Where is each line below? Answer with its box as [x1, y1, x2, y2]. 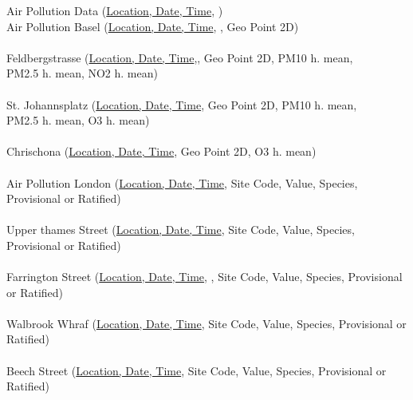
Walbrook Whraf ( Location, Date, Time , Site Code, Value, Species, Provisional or [6, 315, 407, 331]
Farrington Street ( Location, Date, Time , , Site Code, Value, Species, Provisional [6, 268, 403, 285]
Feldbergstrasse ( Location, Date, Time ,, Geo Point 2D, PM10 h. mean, [6, 49, 353, 65]
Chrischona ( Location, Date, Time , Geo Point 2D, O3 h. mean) [6, 143, 317, 160]
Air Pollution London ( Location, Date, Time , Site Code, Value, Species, [6, 174, 358, 191]
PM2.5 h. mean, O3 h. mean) [6, 112, 150, 129]
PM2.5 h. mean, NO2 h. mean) [6, 65, 158, 81]
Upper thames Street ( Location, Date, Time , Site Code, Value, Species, [6, 221, 355, 238]
